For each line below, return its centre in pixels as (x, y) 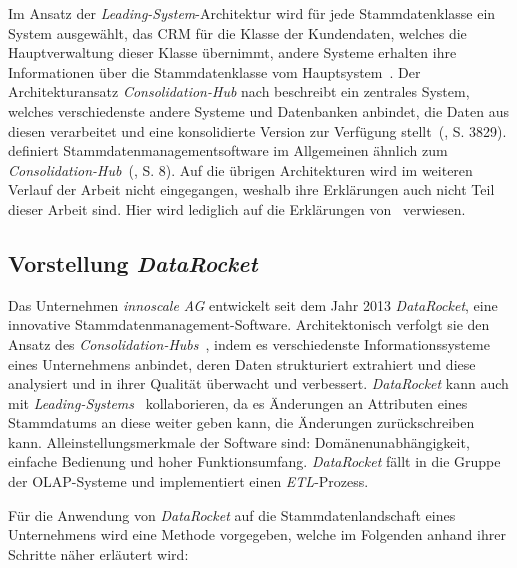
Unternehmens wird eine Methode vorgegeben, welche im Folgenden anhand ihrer (257, 534)
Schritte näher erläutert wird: (98, 553)
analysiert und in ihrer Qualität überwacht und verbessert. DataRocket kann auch (258, 383)
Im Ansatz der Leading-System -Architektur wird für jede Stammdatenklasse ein (252, 13)
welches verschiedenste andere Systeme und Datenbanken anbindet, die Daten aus (258, 110)
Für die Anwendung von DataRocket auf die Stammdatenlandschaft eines (232, 514)
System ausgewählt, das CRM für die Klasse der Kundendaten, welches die (237, 32)
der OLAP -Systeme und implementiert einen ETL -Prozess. (188, 481)
